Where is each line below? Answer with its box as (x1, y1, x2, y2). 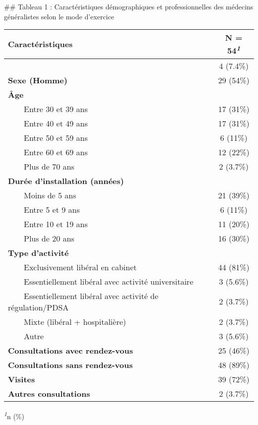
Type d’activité (8, 246, 69, 258)
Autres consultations (8, 387, 90, 399)
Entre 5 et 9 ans (24, 203, 80, 215)
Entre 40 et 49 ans (24, 117, 88, 129)
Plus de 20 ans (24, 232, 74, 244)
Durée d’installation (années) (8, 175, 124, 186)
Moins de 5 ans (24, 189, 76, 201)
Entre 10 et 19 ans (24, 218, 88, 230)
